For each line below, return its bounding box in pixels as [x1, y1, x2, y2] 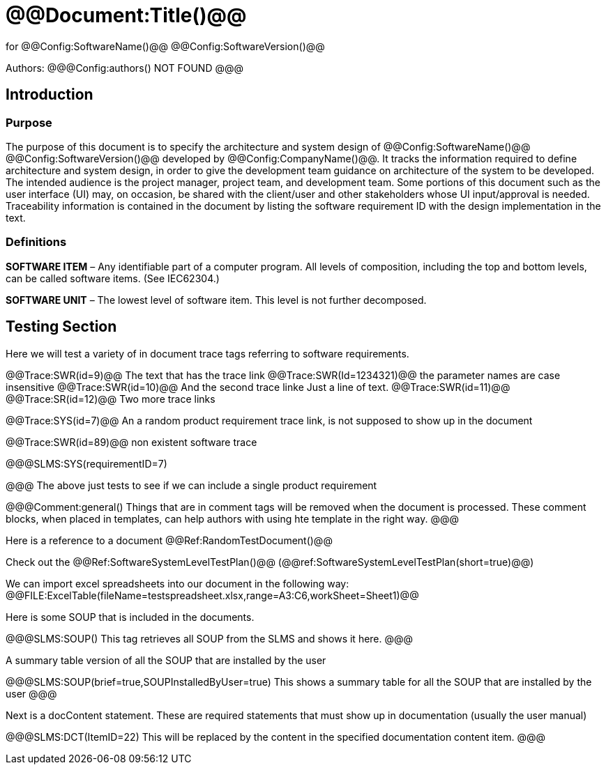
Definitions [6, 235, 67, 249]
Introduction [6, 86, 93, 104]
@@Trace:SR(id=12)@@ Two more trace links [6, 392, 215, 405]
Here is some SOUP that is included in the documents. [6, 610, 255, 623]
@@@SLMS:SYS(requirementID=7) [6, 457, 167, 470]
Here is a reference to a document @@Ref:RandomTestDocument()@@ [6, 534, 333, 546]
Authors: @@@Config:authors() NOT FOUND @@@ [6, 61, 244, 74]
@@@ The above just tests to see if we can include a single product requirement [6, 479, 377, 491]
